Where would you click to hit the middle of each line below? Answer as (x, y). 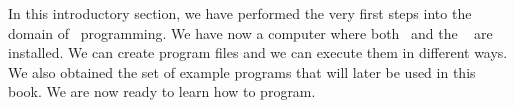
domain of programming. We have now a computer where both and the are (250, 32)
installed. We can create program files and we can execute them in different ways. (258, 52)
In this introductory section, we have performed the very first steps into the (240, 13)
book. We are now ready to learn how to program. (162, 91)
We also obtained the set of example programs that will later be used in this (242, 71)
